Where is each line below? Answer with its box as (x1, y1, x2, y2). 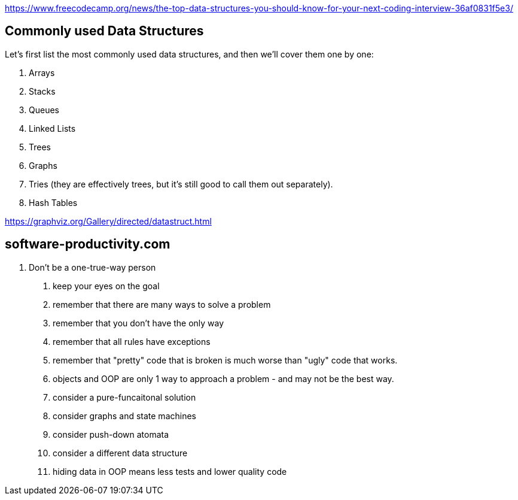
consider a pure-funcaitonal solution (53, 392, 196, 402)
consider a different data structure (53, 447, 188, 458)
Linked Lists (29, 123, 76, 134)
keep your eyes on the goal (53, 280, 160, 291)
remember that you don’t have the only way (53, 317, 224, 328)
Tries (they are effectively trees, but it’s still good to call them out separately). (29, 178, 333, 189)
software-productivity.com (5, 237, 170, 252)
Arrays (29, 67, 55, 78)
